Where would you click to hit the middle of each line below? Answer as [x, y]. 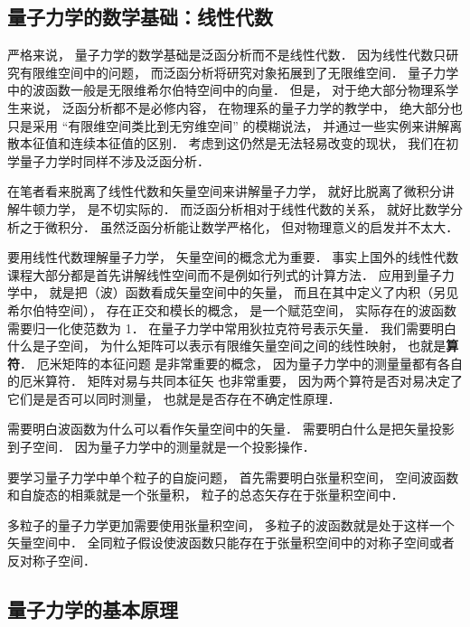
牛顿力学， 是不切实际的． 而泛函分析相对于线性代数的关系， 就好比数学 [235, 208]
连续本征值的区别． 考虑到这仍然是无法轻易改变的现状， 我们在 [258, 143]
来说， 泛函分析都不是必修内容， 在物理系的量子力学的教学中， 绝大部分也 [241, 107]
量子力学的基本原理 [93, 609]
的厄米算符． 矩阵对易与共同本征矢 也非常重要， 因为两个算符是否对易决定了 [235, 381]
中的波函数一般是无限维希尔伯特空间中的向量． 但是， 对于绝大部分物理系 [227, 90]
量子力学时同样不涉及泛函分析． [114, 160]
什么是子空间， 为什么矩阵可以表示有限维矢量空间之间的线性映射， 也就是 [227, 346]
